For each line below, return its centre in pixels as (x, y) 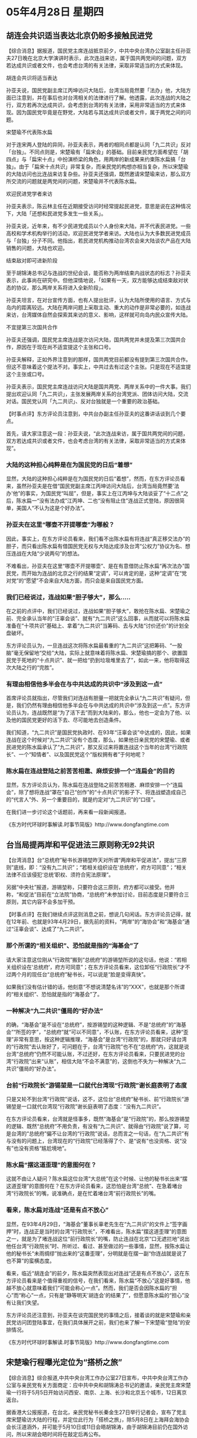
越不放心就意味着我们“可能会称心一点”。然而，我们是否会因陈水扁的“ (89, 1288)
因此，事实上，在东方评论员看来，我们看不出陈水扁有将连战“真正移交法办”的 (98, 539)
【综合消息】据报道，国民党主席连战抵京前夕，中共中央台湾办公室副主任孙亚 (98, 51)
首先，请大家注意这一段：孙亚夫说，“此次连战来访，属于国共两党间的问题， (97, 434)
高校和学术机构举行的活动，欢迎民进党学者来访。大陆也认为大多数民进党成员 (98, 233)
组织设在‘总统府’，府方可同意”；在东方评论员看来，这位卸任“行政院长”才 (98, 967)
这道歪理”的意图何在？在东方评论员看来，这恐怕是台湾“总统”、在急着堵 (92, 1186)
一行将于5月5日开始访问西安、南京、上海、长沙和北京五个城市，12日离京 (99, 1392)
